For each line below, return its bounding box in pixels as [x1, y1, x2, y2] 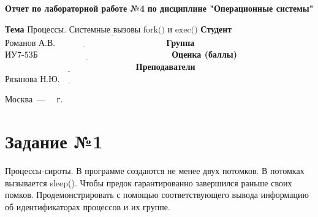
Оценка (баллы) [172, 48, 237, 61]
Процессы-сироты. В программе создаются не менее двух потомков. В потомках [5, 164, 305, 177]
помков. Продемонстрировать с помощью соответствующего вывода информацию [5, 188, 309, 201]
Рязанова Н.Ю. [5, 75, 60, 84]
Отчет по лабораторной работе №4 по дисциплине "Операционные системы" [5, 2, 314, 14]
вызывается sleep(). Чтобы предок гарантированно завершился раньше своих [5, 176, 292, 189]
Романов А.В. [5, 39, 56, 48]
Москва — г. [5, 93, 63, 105]
